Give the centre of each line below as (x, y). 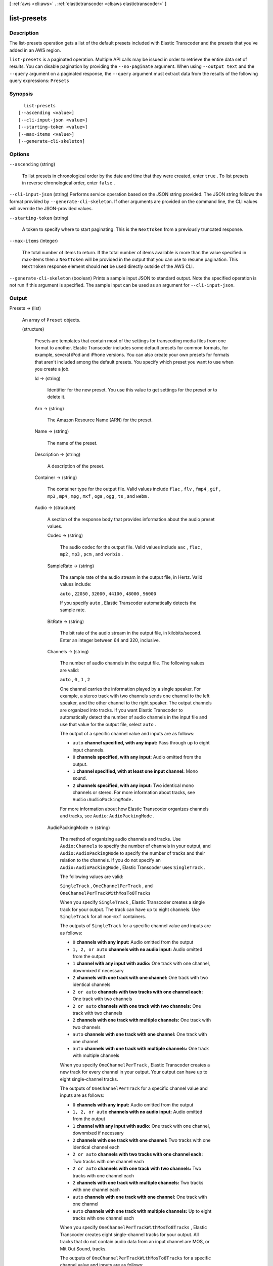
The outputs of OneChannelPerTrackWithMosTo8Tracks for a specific (135, 1258)
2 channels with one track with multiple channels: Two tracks (138, 1183)
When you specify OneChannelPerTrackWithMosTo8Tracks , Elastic (133, 1228)
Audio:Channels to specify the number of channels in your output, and (135, 846)
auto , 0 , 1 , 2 (75, 680)
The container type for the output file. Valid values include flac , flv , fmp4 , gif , (134, 489)
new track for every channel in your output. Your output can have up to (134, 1072)
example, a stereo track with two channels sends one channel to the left (135, 696)
